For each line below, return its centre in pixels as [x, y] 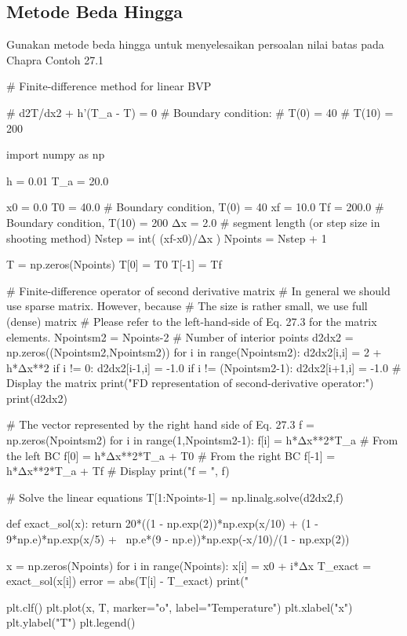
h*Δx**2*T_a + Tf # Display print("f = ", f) [118, 471]
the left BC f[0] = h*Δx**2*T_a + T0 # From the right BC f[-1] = [171, 455]
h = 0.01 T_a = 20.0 [58, 180]
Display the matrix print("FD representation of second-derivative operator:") [190, 383]
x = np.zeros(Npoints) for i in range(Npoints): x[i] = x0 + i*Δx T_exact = [189, 565]
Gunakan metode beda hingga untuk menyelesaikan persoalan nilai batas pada [195, 44]
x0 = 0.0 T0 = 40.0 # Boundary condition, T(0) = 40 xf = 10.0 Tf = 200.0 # [195, 207]
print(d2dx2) [37, 398]
